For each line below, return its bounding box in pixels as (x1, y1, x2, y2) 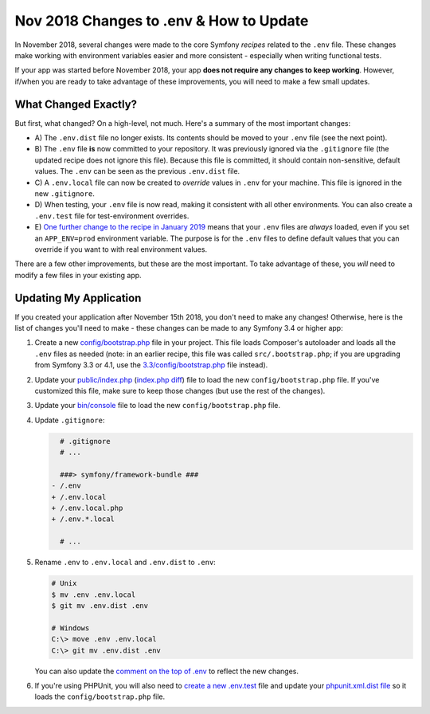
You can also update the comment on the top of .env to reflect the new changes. (34, 666, 299, 676)
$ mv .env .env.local (51, 590, 136, 599)
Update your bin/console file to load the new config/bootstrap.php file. (34, 401, 281, 410)
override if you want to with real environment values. (34, 244, 207, 254)
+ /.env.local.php (51, 504, 123, 513)
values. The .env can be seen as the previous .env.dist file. (34, 167, 240, 176)
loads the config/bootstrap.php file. (34, 692, 166, 701)
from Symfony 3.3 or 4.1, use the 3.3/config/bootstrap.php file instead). (34, 360, 268, 370)
